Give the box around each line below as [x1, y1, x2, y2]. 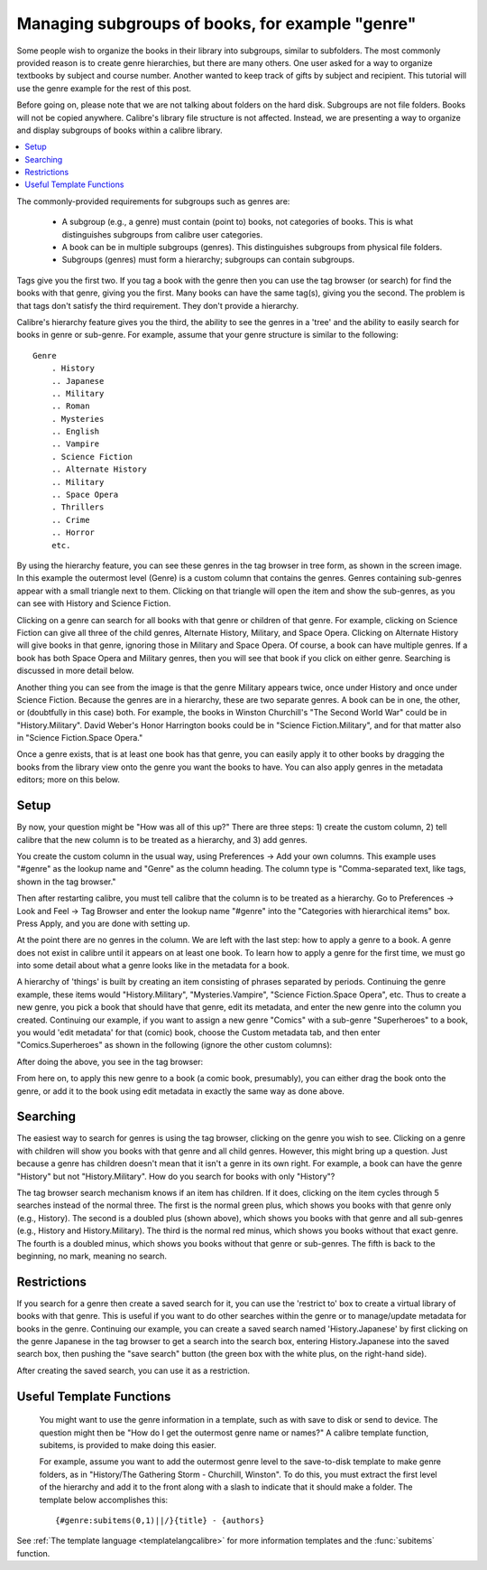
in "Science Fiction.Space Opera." [16, 733, 143, 743]
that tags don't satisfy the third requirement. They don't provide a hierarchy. [16, 300, 299, 311]
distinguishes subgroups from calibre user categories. [61, 229, 263, 239]
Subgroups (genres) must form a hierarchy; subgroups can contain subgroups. [61, 254, 355, 266]
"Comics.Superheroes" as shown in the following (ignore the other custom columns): [16, 1040, 333, 1051]
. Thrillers [51, 502, 105, 512]
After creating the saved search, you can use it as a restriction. [16, 1365, 250, 1376]
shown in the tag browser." [16, 876, 116, 887]
